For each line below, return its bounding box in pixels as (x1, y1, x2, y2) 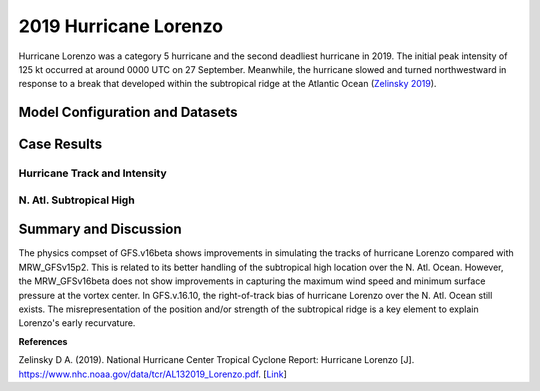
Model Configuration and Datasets (18, 104, 239, 121)
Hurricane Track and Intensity (18, 166, 167, 180)
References (18, 335, 68, 347)
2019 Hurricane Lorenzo (18, 15, 224, 37)
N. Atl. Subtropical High (18, 193, 135, 207)
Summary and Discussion (18, 221, 182, 238)
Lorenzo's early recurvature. (18, 317, 136, 329)
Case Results (18, 136, 103, 153)
